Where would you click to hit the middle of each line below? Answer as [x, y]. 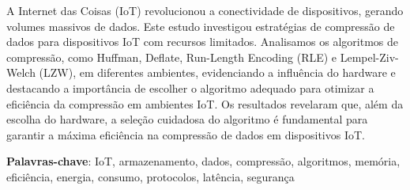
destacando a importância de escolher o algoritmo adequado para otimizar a [190, 87]
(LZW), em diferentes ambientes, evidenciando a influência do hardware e [217, 72]
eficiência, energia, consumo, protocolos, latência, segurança [150, 176]
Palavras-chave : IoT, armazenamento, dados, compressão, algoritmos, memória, [203, 161]
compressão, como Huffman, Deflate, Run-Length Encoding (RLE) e [172, 57]
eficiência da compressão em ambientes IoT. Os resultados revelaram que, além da [205, 103]
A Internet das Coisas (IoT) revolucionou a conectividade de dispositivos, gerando [205, 10]
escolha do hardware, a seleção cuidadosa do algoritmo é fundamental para [187, 119]
